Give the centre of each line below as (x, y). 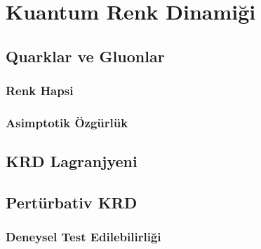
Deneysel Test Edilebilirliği (83, 237)
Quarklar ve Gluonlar (85, 56)
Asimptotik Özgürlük (67, 122)
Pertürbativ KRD (72, 202)
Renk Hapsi (40, 91)
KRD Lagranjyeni (72, 161)
